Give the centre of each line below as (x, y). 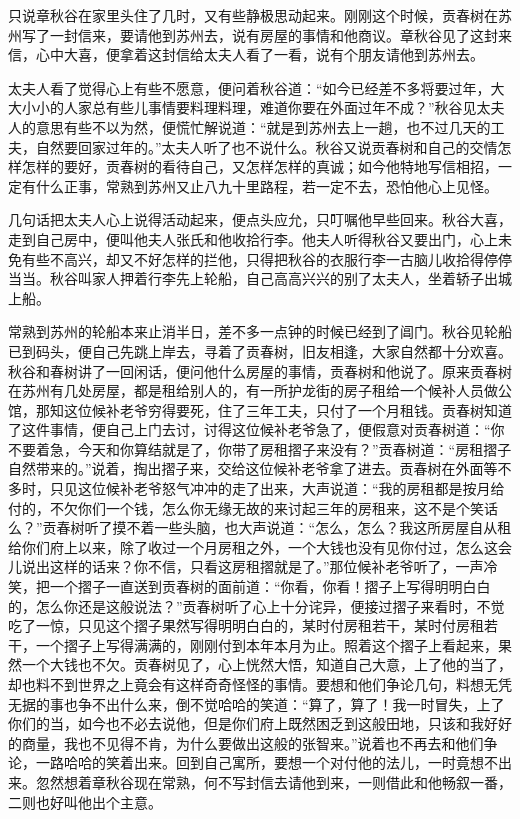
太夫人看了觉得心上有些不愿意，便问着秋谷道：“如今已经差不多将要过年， (249, 87)
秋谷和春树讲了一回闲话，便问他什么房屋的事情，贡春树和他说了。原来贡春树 (260, 370)
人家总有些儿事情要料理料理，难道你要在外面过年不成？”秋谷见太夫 (284, 107)
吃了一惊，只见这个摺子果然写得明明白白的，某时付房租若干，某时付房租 (246, 625)
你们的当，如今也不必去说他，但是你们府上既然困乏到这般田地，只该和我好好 (260, 723)
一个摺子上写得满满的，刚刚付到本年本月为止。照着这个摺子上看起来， (266, 644)
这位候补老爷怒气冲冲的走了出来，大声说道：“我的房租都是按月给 (291, 488)
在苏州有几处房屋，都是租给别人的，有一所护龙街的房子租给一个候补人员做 (253, 390)
